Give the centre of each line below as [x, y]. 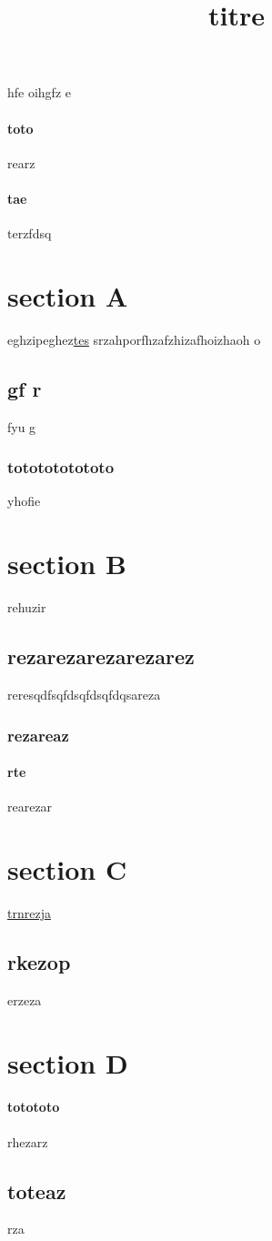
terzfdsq [30, 233]
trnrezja [29, 912]
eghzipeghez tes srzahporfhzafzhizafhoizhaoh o [134, 339]
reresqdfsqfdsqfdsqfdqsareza [84, 694]
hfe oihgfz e [39, 92]
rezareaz [38, 735]
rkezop [39, 961]
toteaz [37, 1191]
